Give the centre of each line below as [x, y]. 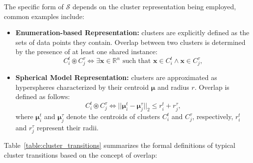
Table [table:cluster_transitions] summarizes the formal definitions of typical [120, 145]
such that [137, 61]
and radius [173, 87]
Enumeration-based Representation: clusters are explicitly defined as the [132, 32]
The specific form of [34, 6]
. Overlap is [212, 87]
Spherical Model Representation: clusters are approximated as [116, 77]
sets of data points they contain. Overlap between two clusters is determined [130, 42]
